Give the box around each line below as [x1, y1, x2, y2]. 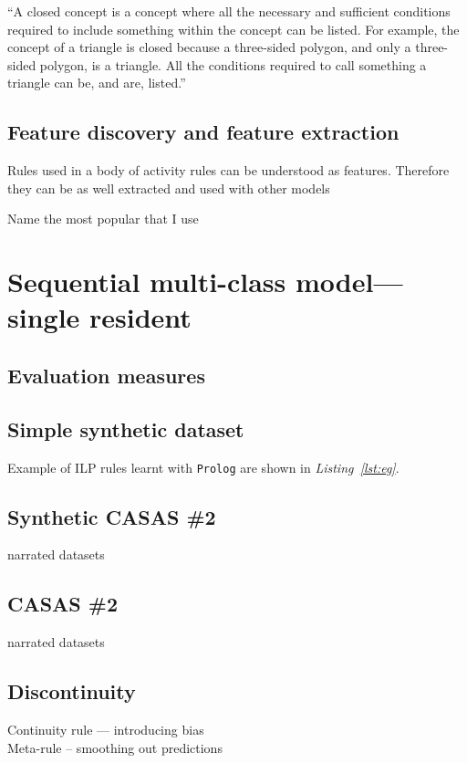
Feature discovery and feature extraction [7, 118, 400, 146]
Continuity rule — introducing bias [7, 719, 204, 738]
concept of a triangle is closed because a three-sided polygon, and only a [7, 37, 411, 57]
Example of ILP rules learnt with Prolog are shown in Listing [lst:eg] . [7, 457, 400, 476]
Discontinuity [7, 677, 136, 706]
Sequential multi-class [7, 263, 286, 300]
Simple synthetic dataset [7, 414, 244, 443]
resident [89, 298, 192, 336]
